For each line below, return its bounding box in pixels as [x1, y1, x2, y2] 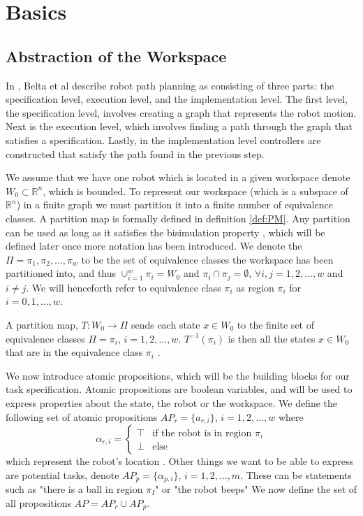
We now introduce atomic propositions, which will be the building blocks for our [6, 368, 350, 382]
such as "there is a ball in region [6, 482, 143, 496]
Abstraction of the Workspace [6, 45, 227, 66]
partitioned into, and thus [6, 266, 117, 280]
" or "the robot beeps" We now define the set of [155, 482, 357, 496]
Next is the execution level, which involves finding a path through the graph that [6, 119, 353, 134]
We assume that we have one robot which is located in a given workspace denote [6, 170, 350, 185]
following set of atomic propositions [6, 409, 158, 424]
